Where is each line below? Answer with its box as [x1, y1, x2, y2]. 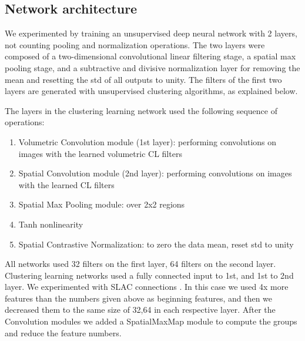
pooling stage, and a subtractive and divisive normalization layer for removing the [5, 61, 300, 73]
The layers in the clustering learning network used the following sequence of [5, 104, 278, 116]
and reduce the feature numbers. [5, 326, 122, 339]
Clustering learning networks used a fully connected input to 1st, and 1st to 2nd [5, 269, 294, 281]
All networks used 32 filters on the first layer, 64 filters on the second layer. [5, 258, 276, 270]
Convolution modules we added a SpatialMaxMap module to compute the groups [5, 315, 297, 327]
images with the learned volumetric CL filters [18, 147, 182, 159]
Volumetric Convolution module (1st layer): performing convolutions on [18, 135, 277, 148]
